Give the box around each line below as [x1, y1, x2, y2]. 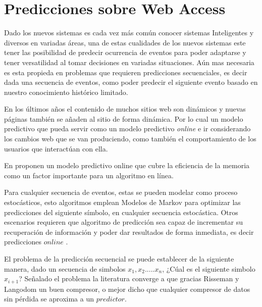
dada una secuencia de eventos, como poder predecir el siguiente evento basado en [4, 77, 258, 87]
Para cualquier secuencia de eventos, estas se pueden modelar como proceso [4, 187, 238, 197]
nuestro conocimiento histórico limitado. [4, 86, 128, 97]
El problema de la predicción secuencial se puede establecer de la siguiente [4, 253, 234, 264]
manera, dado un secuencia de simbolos [4, 263, 126, 274]
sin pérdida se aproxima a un [4, 293, 94, 304]
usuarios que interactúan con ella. [4, 143, 108, 153]
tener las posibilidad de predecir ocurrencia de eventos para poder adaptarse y [4, 47, 246, 58]
